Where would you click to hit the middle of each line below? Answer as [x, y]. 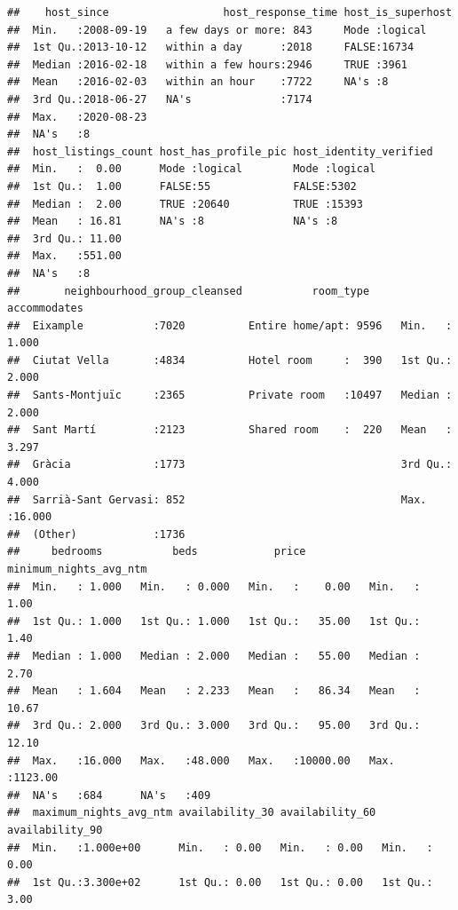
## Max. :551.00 [64, 256]
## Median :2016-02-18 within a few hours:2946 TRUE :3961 [208, 64]
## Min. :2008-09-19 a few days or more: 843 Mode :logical [217, 30]
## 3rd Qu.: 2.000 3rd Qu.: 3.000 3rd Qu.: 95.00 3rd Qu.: [214, 726]
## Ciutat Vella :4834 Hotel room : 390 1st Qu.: [230, 360]
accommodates [45, 309]
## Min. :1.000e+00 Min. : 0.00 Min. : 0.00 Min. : [220, 847]
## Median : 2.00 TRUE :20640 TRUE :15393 [185, 204]
